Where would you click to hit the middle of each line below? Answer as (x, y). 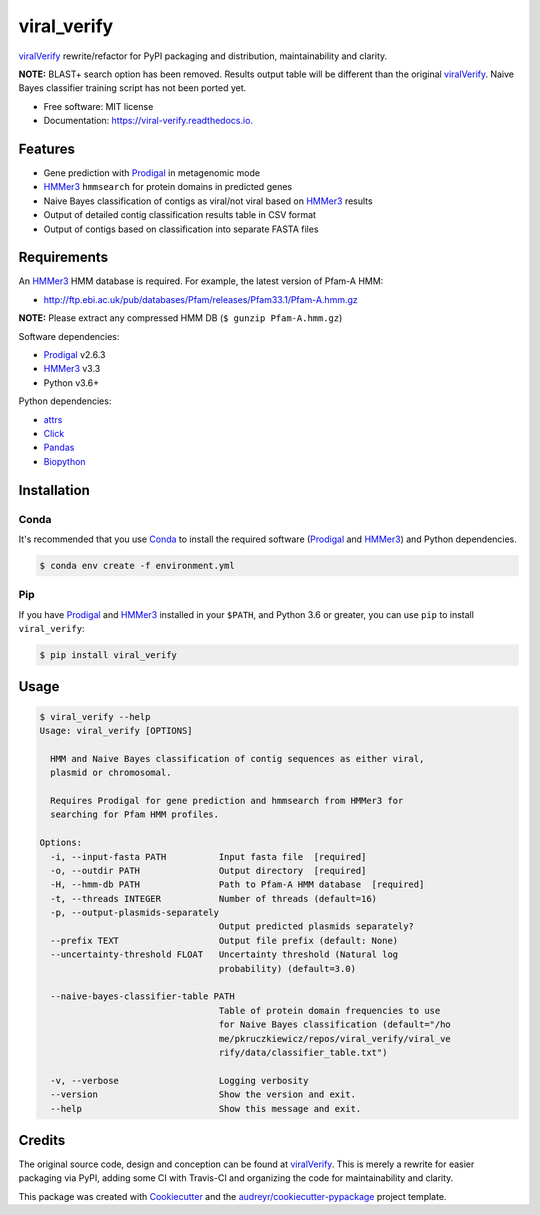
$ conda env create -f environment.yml (137, 565)
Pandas (59, 447)
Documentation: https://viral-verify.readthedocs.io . (148, 121)
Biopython (64, 461)
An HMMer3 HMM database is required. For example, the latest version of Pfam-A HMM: (201, 281)
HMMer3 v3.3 (72, 369)
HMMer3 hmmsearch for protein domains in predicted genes (168, 187)
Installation (54, 490)
